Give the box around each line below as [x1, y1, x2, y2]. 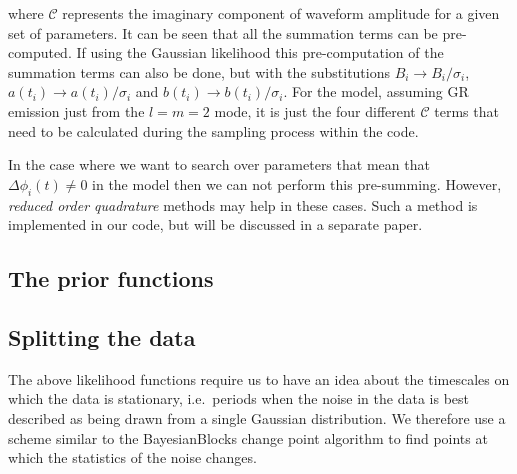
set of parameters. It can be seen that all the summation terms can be [8, 22, 438, 43]
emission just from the [8, 100, 145, 121]
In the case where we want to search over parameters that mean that [8, 154, 430, 175]
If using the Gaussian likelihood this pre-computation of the [76, 42, 444, 63]
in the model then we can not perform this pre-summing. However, [92, 173, 502, 194]
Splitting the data [8, 321, 196, 352]
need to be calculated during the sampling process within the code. [8, 120, 419, 141]
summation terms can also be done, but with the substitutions [8, 61, 391, 82]
